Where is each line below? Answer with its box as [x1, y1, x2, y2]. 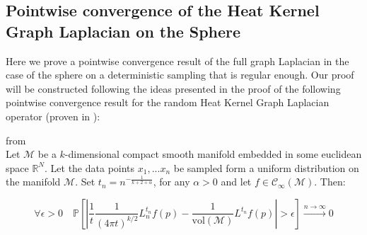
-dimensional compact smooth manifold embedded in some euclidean [64, 147, 362, 161]
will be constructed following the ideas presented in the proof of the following [6, 81, 341, 96]
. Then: [314, 174, 346, 189]
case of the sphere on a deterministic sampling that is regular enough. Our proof [6, 67, 354, 82]
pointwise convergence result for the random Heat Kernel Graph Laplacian [6, 95, 330, 110]
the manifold [6, 174, 61, 189]
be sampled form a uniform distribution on [173, 160, 359, 175]
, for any [153, 174, 190, 189]
